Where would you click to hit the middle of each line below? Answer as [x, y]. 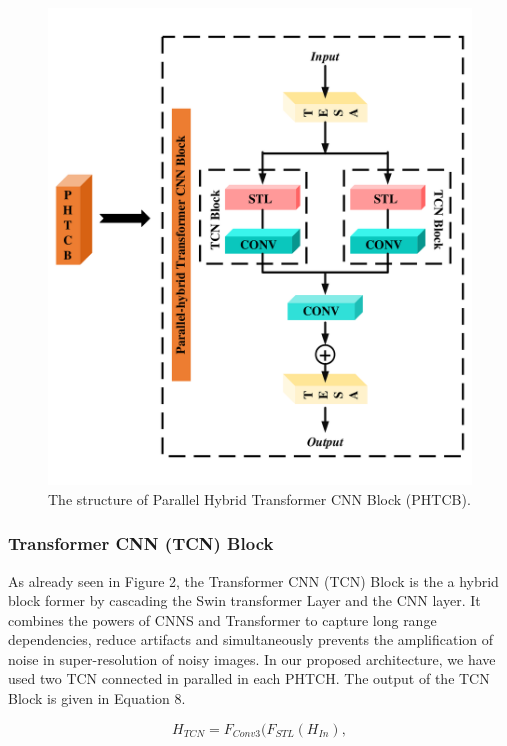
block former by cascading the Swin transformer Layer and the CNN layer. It [244, 600]
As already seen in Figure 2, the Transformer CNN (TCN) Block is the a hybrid [253, 580]
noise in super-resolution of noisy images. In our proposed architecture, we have [252, 658]
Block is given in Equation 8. [97, 698]
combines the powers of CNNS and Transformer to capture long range [222, 619]
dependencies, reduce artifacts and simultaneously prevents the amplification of [251, 639]
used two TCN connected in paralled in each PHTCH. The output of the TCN [249, 678]
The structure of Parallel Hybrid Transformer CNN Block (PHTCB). [259, 498]
